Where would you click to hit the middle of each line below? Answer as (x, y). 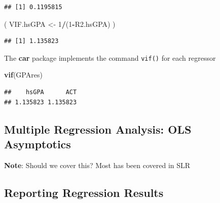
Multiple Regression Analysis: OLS (98, 129)
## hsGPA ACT (41, 92)
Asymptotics (38, 144)
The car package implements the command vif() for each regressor (110, 57)
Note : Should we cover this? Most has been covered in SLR (97, 165)
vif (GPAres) (23, 75)
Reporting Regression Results (84, 192)
